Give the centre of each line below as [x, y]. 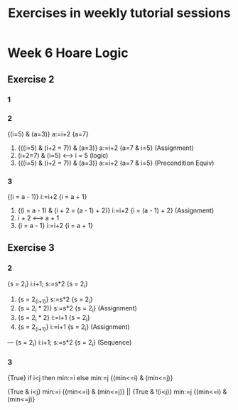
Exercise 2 [31, 79]
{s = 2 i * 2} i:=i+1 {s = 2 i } [54, 318]
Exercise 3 [31, 248]
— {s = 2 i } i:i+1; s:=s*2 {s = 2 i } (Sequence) [70, 343]
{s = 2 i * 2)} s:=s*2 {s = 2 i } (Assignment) [77, 309]
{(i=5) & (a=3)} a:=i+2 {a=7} [48, 134]
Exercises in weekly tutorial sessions [119, 13]
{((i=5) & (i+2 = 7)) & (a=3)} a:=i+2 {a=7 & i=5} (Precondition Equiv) [116, 163]
